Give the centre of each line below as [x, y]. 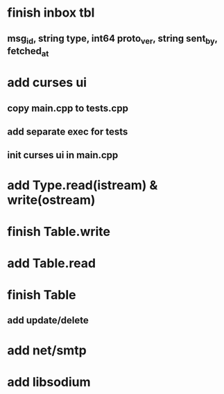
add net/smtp [47, 350]
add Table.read [51, 263]
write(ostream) [51, 200]
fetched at [28, 52]
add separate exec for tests [68, 131]
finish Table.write [59, 231]
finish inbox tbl [51, 13]
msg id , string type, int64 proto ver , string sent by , [112, 39]
